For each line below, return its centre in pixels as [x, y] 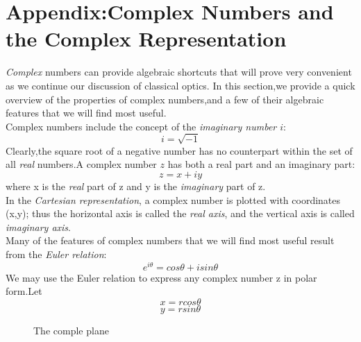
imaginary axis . [38, 226]
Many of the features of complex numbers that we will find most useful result [170, 240]
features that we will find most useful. [86, 113]
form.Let [24, 291]
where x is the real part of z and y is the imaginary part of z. [136, 186]
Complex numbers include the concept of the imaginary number [141, 126]
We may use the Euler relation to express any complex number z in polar [161, 277]
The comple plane [71, 330]
